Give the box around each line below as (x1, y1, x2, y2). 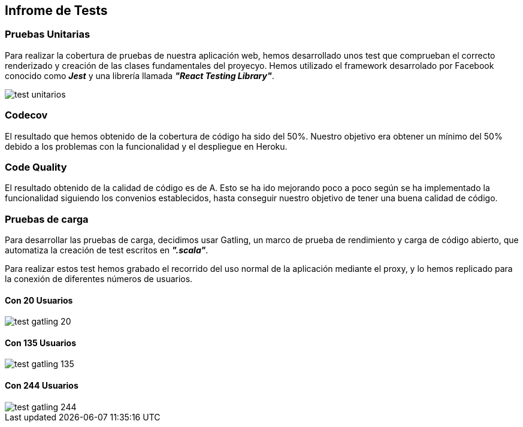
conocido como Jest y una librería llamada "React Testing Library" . (5, 70, 274, 81)
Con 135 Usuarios (5, 337, 76, 348)
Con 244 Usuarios (5, 380, 78, 391)
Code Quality (5, 160, 67, 173)
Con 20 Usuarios (5, 295, 73, 305)
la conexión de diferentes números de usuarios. (5, 274, 193, 284)
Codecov (5, 109, 48, 122)
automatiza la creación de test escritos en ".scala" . (5, 245, 208, 256)
